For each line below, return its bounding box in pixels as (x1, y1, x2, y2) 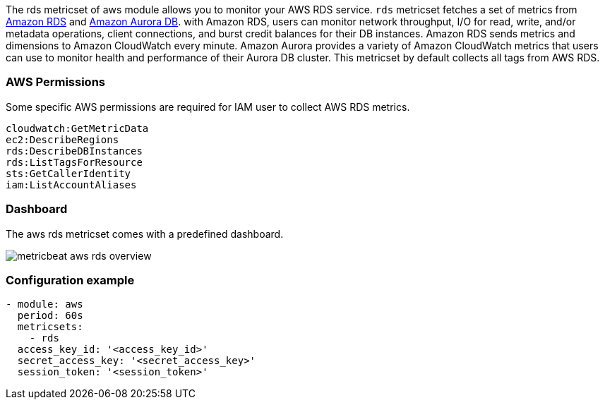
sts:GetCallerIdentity (6, 167, 131, 179)
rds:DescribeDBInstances (6, 145, 143, 157)
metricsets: (17, 321, 83, 333)
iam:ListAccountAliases (6, 179, 137, 191)
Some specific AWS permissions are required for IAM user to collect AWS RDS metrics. (6, 100, 410, 113)
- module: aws (6, 298, 83, 310)
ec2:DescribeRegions (6, 133, 119, 145)
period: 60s (17, 310, 83, 322)
